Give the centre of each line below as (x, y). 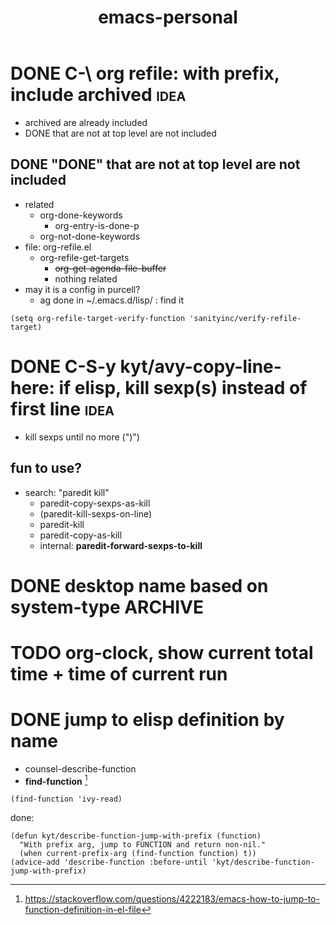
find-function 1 (56, 780)
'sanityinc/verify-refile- (245, 318)
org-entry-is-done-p (97, 225)
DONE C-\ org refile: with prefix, (145, 73)
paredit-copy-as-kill (81, 535)
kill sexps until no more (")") (82, 437)
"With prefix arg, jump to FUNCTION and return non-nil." (143, 845)
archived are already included (86, 122)
